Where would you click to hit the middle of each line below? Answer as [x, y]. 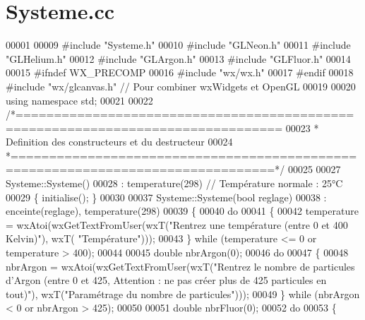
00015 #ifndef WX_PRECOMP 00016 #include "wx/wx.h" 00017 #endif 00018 [180, 72]
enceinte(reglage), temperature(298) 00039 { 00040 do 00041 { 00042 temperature [182, 211]
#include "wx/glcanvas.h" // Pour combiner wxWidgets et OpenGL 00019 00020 [181, 86]
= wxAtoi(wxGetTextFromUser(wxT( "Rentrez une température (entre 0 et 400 [177, 224]
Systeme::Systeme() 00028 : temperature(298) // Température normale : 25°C [174, 183]
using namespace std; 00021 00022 [79, 100]
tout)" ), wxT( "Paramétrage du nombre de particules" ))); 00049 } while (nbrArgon [183, 294]
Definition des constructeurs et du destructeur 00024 [119, 142]
